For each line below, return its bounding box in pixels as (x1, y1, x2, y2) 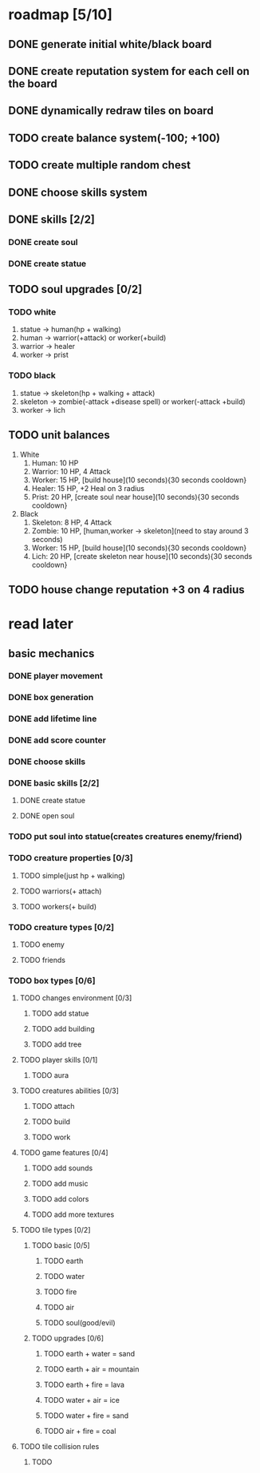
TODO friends (19, 955, 66, 964)
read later (8, 615, 74, 633)
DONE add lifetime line (8, 713, 97, 724)
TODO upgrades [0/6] (31, 1333, 104, 1343)
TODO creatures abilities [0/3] (19, 1086, 120, 1095)
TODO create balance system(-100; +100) (8, 131, 221, 145)
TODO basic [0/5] (31, 1241, 90, 1250)
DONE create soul (8, 236, 78, 247)
